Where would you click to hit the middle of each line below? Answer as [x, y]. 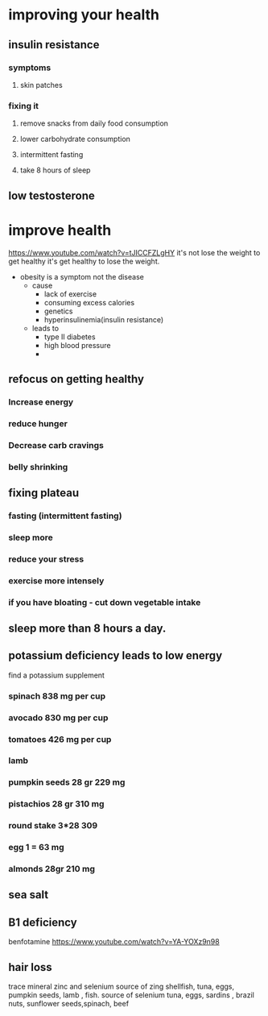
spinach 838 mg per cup [57, 696]
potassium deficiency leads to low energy [115, 655]
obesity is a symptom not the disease [82, 276]
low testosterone [52, 195]
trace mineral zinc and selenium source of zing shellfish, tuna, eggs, [122, 987]
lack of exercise [70, 294]
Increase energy [41, 402]
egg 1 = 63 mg [36, 848]
